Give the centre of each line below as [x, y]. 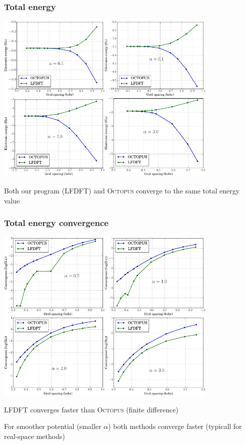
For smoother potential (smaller [53, 426]
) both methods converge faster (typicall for [175, 426]
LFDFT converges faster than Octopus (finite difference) [91, 409]
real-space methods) [34, 436]
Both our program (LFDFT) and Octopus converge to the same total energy [122, 191]
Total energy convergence [56, 223]
